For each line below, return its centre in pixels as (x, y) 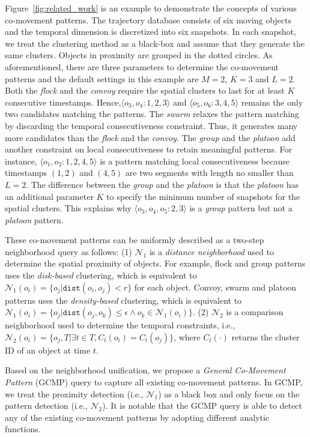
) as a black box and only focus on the (229, 393)
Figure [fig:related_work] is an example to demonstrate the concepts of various (151, 8)
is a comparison (255, 312)
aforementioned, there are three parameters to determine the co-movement (142, 66)
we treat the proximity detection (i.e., (74, 393)
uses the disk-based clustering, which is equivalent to (101, 275)
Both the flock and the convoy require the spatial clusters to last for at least (145, 90)
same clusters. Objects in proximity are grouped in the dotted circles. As (139, 55)
